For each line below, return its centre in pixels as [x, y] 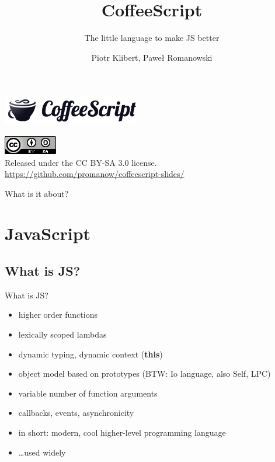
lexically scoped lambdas [62, 334]
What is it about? [37, 193]
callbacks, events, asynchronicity [76, 413]
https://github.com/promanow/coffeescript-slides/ [95, 174]
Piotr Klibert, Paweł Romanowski [152, 57]
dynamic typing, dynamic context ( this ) [90, 354]
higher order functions [58, 315]
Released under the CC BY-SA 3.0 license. [81, 162]
